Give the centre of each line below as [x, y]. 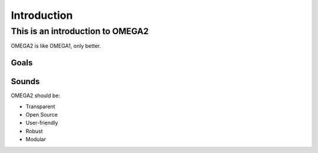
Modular [36, 139]
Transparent [40, 107]
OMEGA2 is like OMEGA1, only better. [56, 46]
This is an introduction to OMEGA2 [80, 31]
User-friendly [42, 123]
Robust [34, 131]
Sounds [25, 82]
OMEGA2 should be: [36, 96]
